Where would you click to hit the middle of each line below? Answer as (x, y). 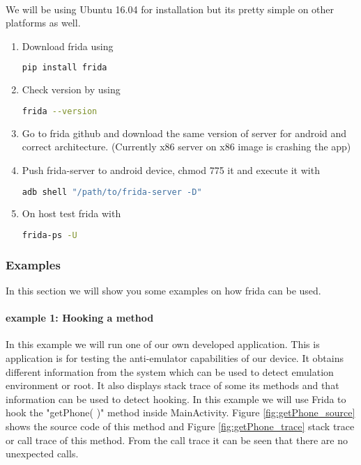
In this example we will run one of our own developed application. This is (163, 344)
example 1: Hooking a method (80, 318)
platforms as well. (43, 23)
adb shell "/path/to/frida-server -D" (112, 192)
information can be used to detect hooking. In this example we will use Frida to (176, 399)
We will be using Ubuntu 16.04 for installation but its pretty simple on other (170, 9)
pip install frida (64, 68)
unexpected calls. (42, 454)
